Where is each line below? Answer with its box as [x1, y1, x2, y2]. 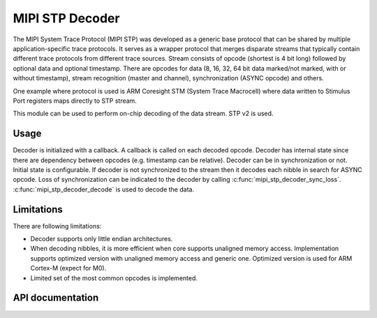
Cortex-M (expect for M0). [30, 264, 107, 273]
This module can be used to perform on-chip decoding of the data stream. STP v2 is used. [13, 109, 274, 118]
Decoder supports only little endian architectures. [30, 235, 173, 243]
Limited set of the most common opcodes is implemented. [30, 273, 198, 282]
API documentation [13, 292, 99, 304]
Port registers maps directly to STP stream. [13, 96, 138, 105]
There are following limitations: [13, 222, 102, 230]
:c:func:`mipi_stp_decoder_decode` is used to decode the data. [13, 185, 195, 194]
